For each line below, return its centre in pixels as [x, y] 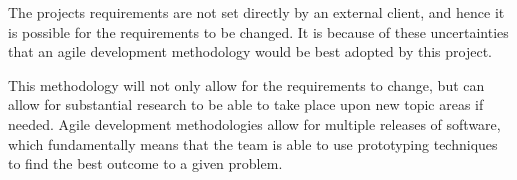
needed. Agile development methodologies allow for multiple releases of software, [254, 123]
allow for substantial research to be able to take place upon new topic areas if [246, 104]
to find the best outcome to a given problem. [145, 163]
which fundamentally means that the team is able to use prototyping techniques [253, 143]
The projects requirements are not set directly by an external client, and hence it [256, 12]
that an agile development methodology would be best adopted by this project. [250, 51]
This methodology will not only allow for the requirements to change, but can [246, 84]
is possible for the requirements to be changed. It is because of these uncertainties [258, 31]
